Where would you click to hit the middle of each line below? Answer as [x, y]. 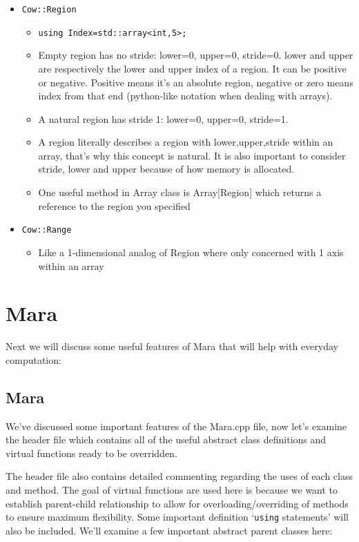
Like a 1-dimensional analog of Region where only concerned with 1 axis [191, 252]
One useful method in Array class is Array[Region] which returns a [180, 192]
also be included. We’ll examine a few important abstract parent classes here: [169, 530]
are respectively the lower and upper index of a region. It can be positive [192, 68]
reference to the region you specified [114, 205]
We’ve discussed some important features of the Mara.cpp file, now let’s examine [176, 426]
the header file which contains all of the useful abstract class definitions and [166, 439]
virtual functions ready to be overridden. [91, 453]
